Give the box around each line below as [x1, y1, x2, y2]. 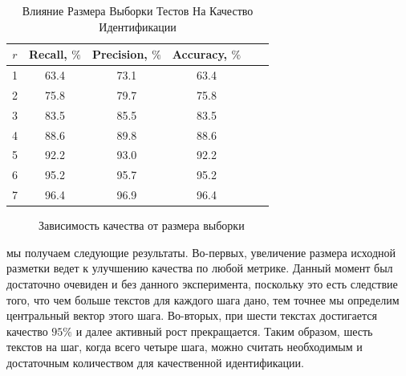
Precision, [91, 46, 148, 63]
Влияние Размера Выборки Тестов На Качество [22, 2, 254, 18]
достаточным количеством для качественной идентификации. [6, 354, 304, 370]
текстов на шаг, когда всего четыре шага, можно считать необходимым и [6, 338, 363, 355]
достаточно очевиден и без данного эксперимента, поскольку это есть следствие [6, 275, 398, 292]
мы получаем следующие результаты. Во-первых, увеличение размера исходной [6, 243, 396, 260]
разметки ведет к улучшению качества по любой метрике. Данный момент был [6, 260, 393, 276]
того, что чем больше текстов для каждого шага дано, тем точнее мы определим [6, 291, 400, 308]
